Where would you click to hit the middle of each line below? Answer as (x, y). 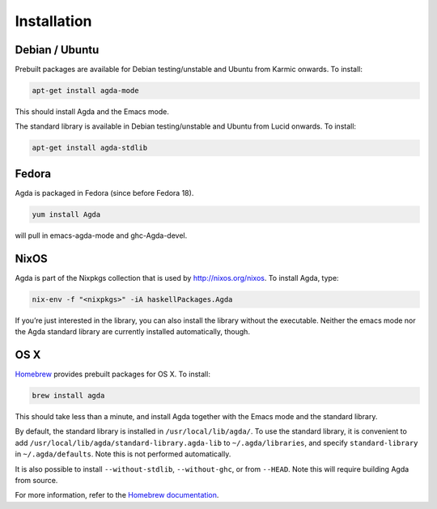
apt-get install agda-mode (85, 91)
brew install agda (68, 396)
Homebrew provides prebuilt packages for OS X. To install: (112, 374)
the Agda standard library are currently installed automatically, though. (133, 332)
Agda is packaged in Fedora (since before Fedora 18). (104, 193)
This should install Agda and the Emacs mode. (92, 112)
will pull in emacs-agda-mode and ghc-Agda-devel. (101, 235)
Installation (53, 21)
